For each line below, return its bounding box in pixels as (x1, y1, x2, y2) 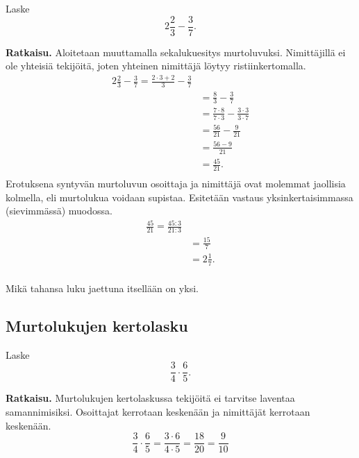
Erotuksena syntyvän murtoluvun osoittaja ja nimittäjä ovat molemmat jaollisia (6, 176, 346, 190)
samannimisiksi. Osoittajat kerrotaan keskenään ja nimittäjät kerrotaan (6, 404, 310, 418)
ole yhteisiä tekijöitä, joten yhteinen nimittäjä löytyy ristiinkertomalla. (6, 58, 306, 73)
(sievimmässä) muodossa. (6, 203, 112, 218)
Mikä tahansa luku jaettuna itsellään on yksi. (6, 280, 199, 295)
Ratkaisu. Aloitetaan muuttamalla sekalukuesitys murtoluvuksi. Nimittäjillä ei (6, 44, 346, 59)
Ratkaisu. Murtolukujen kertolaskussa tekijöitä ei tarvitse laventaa (6, 391, 295, 405)
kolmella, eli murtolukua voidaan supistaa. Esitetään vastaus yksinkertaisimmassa (6, 189, 353, 204)
